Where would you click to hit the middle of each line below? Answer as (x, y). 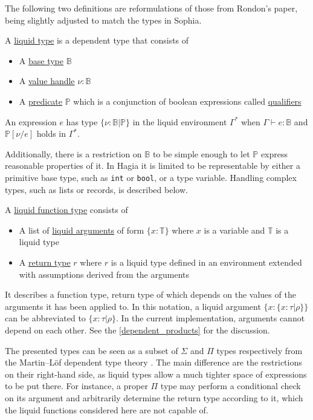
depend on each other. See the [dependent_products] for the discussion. (137, 330)
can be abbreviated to (45, 318)
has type (82, 121)
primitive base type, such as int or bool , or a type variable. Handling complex (151, 177)
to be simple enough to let (201, 153)
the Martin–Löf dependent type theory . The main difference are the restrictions (153, 362)
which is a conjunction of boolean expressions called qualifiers (187, 101)
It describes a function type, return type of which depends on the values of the (150, 294)
